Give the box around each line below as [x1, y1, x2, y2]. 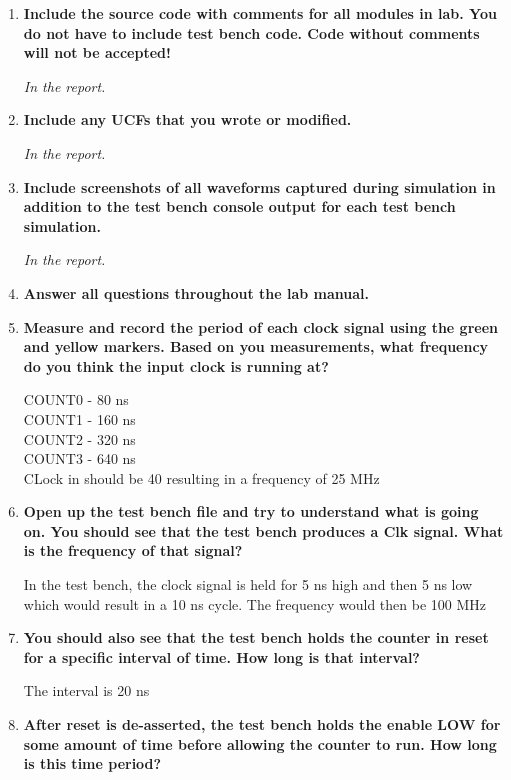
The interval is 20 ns [23, 680, 150, 701]
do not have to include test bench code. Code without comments [23, 22, 480, 43]
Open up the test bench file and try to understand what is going [23, 501, 479, 522]
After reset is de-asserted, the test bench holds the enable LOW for [23, 714, 501, 735]
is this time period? [23, 753, 162, 774]
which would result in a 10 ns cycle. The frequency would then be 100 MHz [23, 593, 487, 614]
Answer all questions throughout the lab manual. [23, 282, 369, 303]
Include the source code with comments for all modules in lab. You [23, 3, 497, 23]
